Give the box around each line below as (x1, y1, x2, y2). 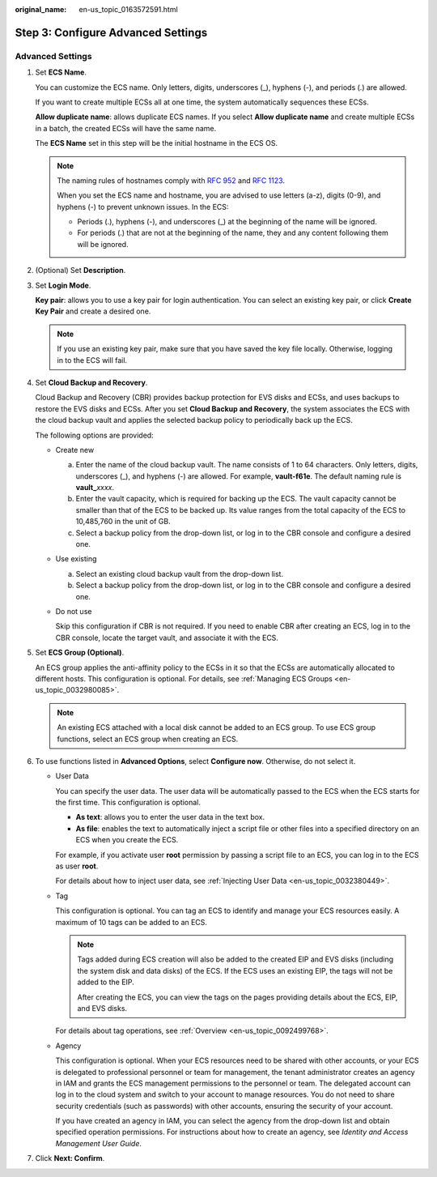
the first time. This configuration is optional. (55, 798, 202, 808)
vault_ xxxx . (75, 483, 115, 493)
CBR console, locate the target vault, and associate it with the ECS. (55, 633, 279, 642)
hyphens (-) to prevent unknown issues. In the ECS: (57, 202, 229, 211)
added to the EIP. (77, 977, 135, 987)
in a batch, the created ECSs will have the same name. (35, 123, 217, 133)
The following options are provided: (35, 430, 154, 440)
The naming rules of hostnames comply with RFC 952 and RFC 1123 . (57, 175, 285, 186)
